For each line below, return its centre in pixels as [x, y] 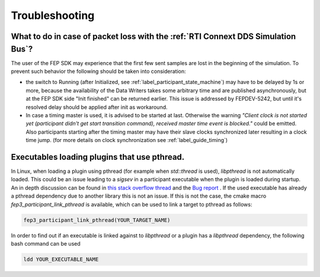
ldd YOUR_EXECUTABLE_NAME [61, 259]
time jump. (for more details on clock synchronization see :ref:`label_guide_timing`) [127, 140]
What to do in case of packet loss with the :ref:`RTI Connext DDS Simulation [153, 36]
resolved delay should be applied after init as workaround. [97, 107]
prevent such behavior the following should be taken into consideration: [98, 72]
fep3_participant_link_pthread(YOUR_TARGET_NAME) [97, 220]
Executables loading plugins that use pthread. [98, 157]
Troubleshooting [53, 15]
